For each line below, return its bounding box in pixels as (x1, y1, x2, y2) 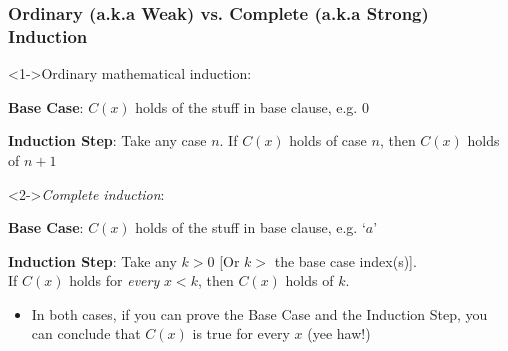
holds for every (69, 270, 160, 291)
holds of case (289, 130, 367, 151)
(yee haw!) (307, 323, 371, 344)
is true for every (192, 323, 290, 344)
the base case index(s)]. (274, 250, 417, 271)
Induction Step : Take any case (8, 130, 207, 151)
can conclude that (31, 323, 141, 344)
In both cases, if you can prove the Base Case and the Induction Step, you (31, 303, 488, 324)
